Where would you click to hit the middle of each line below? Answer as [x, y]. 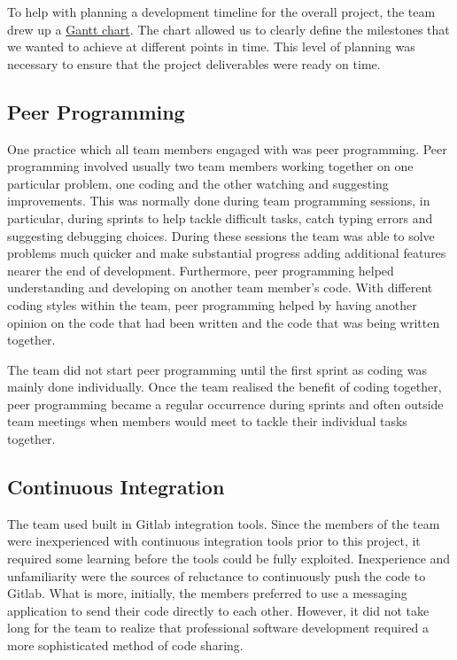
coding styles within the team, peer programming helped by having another [212, 304]
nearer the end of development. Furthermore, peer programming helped [201, 270]
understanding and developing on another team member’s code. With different [220, 287]
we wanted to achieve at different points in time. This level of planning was [211, 47]
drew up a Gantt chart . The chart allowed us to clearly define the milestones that [228, 29]
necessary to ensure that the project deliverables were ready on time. [194, 63]
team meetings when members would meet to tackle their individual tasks [207, 421]
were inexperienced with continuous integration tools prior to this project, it [214, 541]
